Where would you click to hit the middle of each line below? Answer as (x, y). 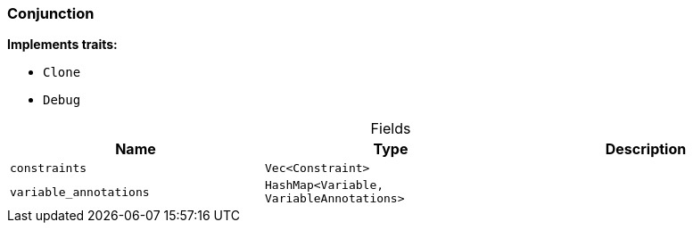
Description (646, 149)
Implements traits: (62, 45)
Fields (391, 129)
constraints (49, 168)
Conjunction (51, 13)
